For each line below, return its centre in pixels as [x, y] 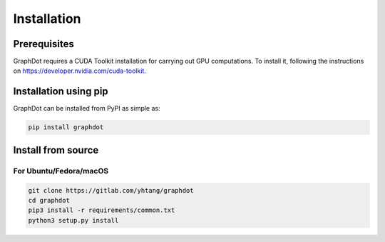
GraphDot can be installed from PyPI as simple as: [87, 109]
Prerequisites [43, 44]
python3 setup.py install [73, 220]
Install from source [56, 150]
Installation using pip [61, 92]
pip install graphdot [66, 127]
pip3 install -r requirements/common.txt [102, 210]
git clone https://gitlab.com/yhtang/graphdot [111, 190]
